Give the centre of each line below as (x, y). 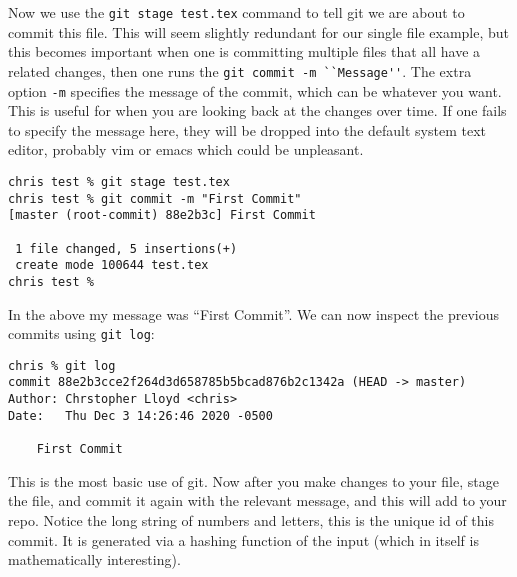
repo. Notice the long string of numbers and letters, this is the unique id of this (251, 519)
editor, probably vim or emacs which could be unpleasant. (186, 149)
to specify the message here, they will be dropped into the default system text (247, 129)
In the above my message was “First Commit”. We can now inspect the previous (254, 313)
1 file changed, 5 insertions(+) (126, 248)
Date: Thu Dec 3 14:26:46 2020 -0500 (140, 415)
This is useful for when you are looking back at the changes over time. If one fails (257, 110)
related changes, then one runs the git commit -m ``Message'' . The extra (240, 70)
